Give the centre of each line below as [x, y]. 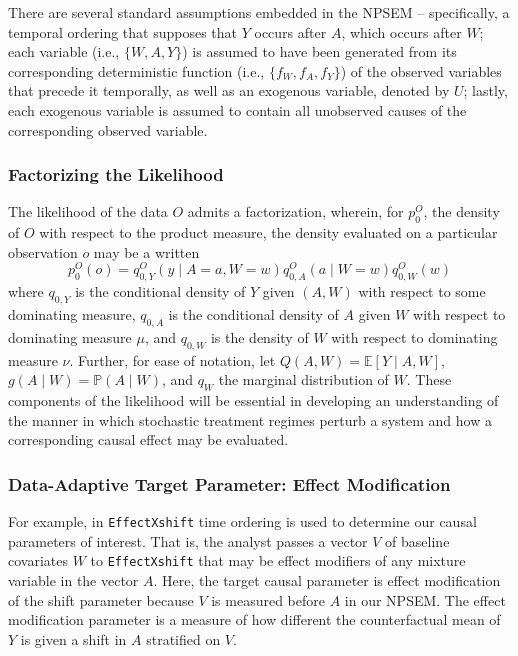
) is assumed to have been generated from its [319, 51]
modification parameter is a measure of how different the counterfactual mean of [254, 619]
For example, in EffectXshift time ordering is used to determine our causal [242, 521]
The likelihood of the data [88, 211]
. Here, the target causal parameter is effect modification [327, 579]
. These [429, 379]
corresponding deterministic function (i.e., [136, 70]
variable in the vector [73, 579]
